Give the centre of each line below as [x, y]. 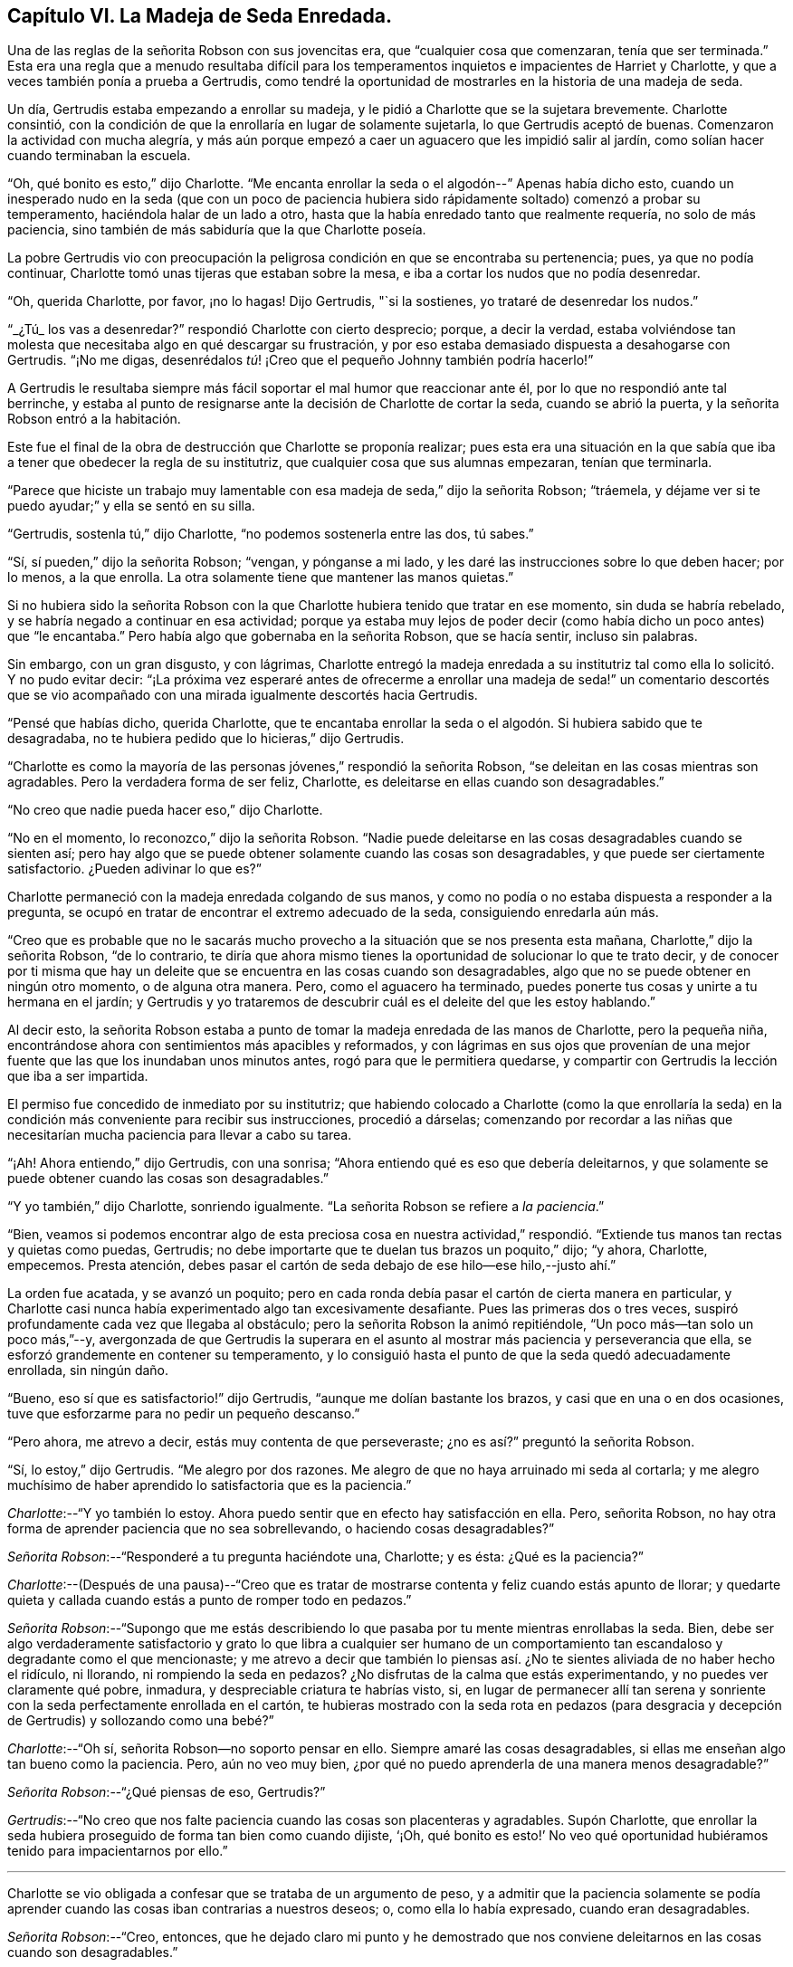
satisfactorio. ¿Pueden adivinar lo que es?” [134, 869]
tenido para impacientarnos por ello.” [118, 1851]
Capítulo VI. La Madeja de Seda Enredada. [200, 16]
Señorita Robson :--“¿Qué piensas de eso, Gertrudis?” [167, 1792]
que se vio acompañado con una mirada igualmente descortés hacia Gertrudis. [243, 695]
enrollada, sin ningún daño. [88, 1370]
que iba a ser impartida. [78, 1076]
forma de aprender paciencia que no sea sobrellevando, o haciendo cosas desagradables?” [281, 1529]
